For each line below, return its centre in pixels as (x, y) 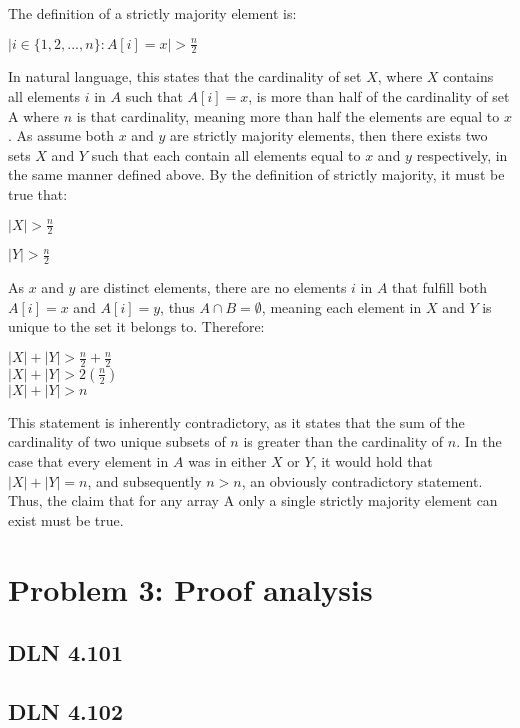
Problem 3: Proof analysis (190, 588)
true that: (38, 193)
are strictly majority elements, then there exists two (329, 135)
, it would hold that (372, 461)
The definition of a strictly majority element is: (152, 13)
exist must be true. (66, 519)
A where (33, 115)
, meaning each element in (341, 306)
